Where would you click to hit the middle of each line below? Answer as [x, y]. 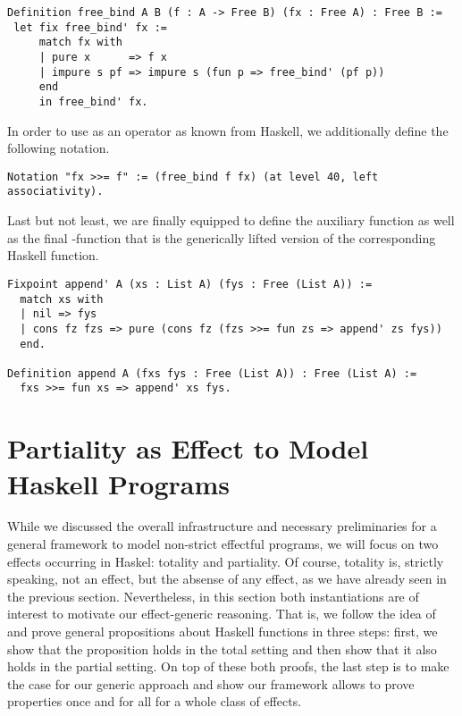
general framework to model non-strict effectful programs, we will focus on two [223, 544]
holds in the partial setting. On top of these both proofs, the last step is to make [228, 666]
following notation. [59, 148]
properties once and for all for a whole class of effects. [155, 701]
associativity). [55, 192]
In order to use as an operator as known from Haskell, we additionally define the [228, 130]
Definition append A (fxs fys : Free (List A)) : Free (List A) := [212, 373]
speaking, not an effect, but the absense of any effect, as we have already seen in [227, 579]
